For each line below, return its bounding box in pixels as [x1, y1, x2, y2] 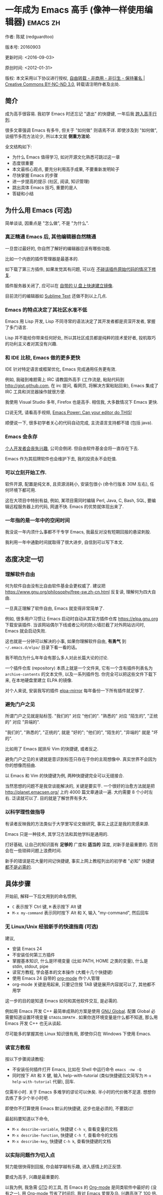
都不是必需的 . [5, 864, 33, 870]
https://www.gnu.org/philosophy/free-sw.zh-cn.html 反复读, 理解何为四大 [5, 589, 152, 595]
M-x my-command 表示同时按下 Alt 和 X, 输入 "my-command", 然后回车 [12, 910, 149, 916]
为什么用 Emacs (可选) [5, 206, 72, 215]
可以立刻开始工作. [5, 469, 47, 476]
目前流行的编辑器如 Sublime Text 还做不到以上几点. [5, 293, 108, 299]
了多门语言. [5, 325, 28, 331]
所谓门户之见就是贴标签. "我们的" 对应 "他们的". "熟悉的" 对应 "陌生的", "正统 [5, 713, 158, 719]
